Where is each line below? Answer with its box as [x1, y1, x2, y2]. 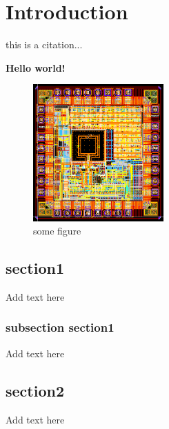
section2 [6, 379, 64, 401]
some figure [33, 223, 81, 238]
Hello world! [6, 60, 66, 74]
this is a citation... [6, 37, 83, 52]
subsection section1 [6, 319, 115, 336]
